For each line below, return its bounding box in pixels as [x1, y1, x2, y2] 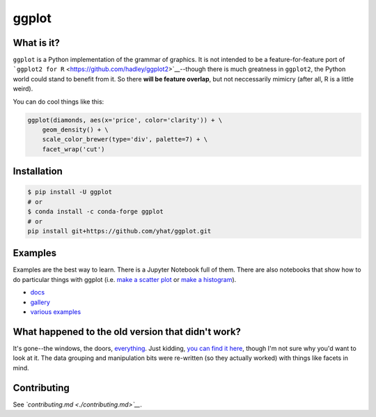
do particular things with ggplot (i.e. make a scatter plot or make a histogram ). [13, 275, 237, 283]
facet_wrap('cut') [42, 145, 105, 153]
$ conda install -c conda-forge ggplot [27, 207, 164, 216]
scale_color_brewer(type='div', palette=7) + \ [42, 136, 208, 143]
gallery [30, 298, 50, 306]
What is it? [13, 37, 61, 49]
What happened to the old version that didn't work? [13, 326, 242, 338]
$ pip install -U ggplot [27, 188, 113, 196]
